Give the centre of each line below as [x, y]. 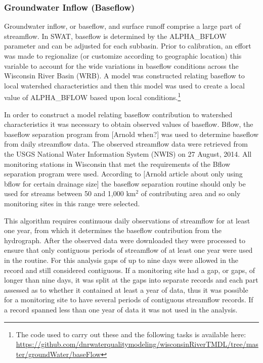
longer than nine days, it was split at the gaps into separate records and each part [131, 280]
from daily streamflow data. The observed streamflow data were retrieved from [126, 144]
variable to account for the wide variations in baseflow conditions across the [121, 65]
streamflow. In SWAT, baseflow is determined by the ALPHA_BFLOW [115, 36]
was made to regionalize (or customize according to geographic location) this [123, 56]
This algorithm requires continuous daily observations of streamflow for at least [127, 220]
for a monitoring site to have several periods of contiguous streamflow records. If [129, 300]
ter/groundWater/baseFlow [58, 354]
